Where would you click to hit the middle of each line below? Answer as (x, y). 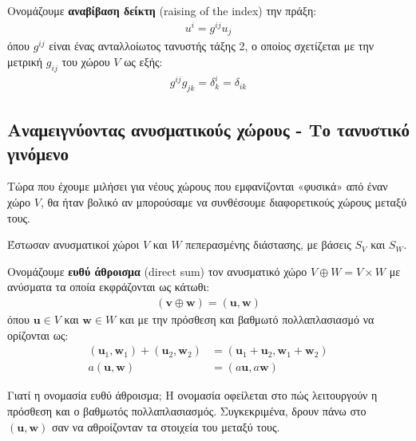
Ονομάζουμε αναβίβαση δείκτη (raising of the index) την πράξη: (162, 10)
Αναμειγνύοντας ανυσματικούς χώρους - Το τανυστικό (208, 130)
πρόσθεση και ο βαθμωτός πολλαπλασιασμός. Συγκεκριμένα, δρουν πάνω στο (187, 410)
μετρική (25, 61)
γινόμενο (38, 153)
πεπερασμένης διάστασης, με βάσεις (268, 244)
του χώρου (86, 61)
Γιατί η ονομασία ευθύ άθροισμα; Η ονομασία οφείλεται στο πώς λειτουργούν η (192, 395)
